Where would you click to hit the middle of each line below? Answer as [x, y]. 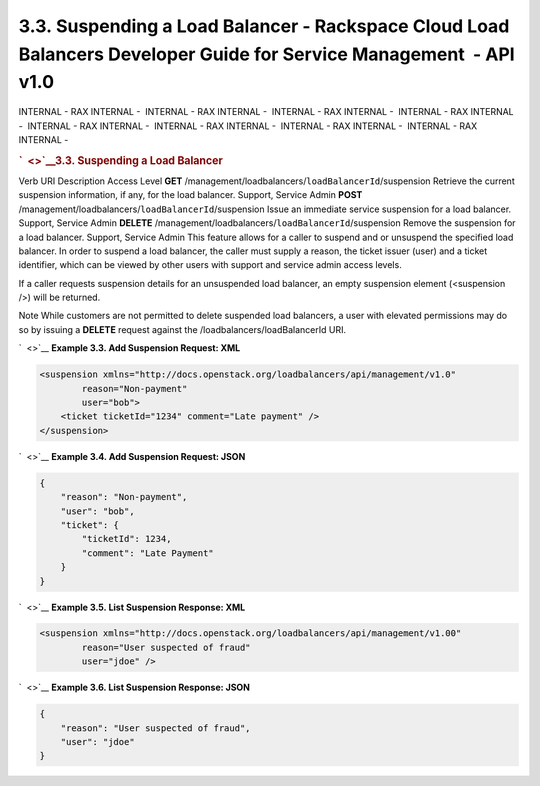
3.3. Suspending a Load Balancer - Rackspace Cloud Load [264, 26]
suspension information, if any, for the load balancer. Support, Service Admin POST [190, 195]
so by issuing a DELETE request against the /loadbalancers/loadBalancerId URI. [182, 329]
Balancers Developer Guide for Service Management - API [266, 54]
